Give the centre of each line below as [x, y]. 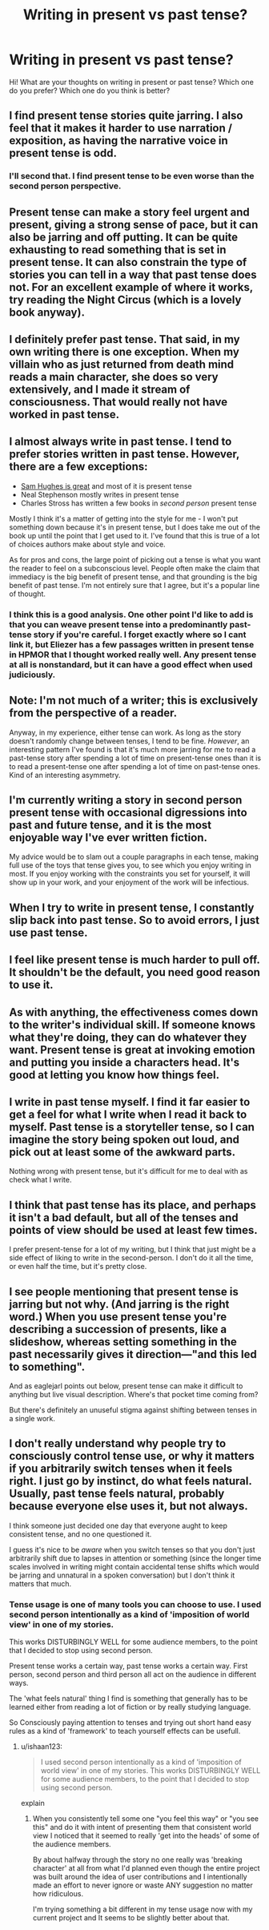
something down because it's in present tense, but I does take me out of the [135, 527]
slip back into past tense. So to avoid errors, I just [134, 920]
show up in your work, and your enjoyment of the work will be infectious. [129, 882]
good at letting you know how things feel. [114, 1075]
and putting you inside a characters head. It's [124, 1062]
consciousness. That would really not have [118, 402]
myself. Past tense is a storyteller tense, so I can [132, 1127]
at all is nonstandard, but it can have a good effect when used [131, 664]
